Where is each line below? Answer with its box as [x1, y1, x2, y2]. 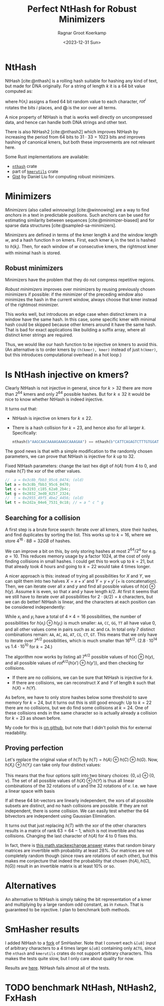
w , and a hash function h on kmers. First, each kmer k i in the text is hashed [5, 237, 156, 244]
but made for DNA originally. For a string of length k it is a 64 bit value [5, 83, 145, 89]
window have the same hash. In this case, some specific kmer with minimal [5, 316, 156, 323]
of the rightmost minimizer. [5, 302, 60, 308]
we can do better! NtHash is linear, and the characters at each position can [5, 599, 156, 605]
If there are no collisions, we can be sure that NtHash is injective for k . [12, 675, 153, 680]
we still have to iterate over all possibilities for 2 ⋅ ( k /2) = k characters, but [5, 594, 153, 600]
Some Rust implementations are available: [5, 154, 89, 160]
